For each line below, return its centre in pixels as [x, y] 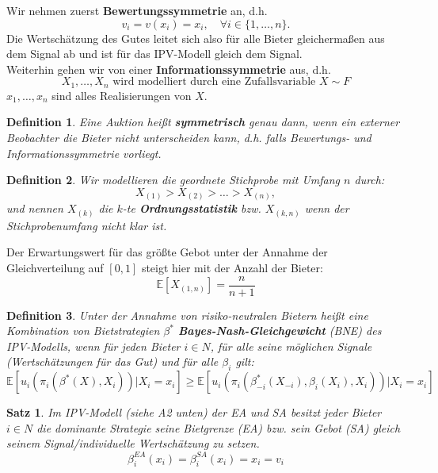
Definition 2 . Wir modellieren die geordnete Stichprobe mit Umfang [173, 180]
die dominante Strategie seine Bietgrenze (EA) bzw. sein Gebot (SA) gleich [219, 427]
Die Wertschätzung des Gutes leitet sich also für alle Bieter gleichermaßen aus [196, 38]
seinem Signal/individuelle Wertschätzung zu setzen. [133, 443]
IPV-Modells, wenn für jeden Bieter [93, 346]
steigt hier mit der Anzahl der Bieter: [232, 268]
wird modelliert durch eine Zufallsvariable [214, 82]
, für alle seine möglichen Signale [291, 346]
